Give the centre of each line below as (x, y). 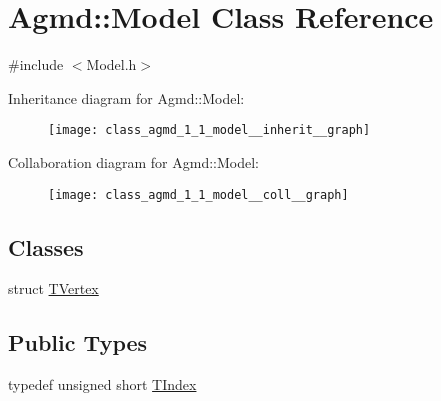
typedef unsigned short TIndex (102, 384)
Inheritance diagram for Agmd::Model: (126, 97)
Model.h (111, 64)
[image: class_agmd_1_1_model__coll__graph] (198, 194)
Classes (46, 246)
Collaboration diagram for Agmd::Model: (134, 161)
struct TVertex (53, 288)
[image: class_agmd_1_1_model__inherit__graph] (209, 130)
